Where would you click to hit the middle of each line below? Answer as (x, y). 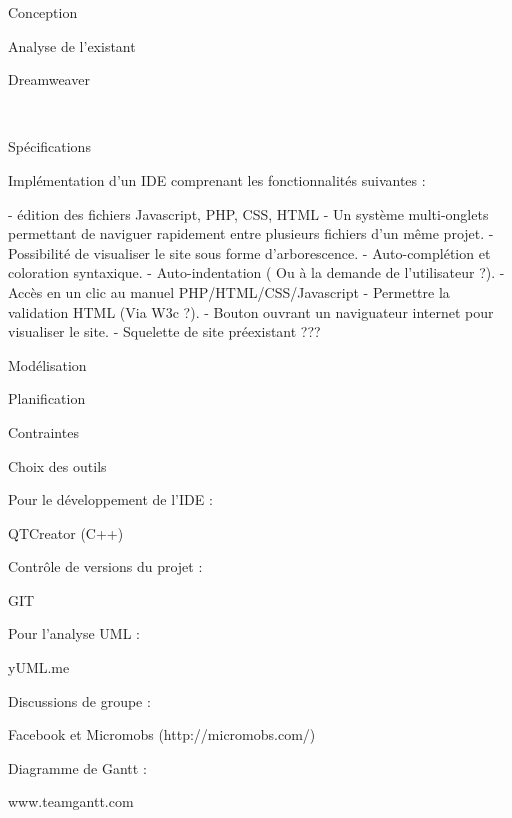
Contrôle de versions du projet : (105, 566)
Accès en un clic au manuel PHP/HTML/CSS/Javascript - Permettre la (229, 291)
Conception (43, 12)
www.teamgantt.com (71, 801)
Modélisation (47, 364)
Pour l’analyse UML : (74, 633)
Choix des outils (57, 465)
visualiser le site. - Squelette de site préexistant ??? (164, 331)
